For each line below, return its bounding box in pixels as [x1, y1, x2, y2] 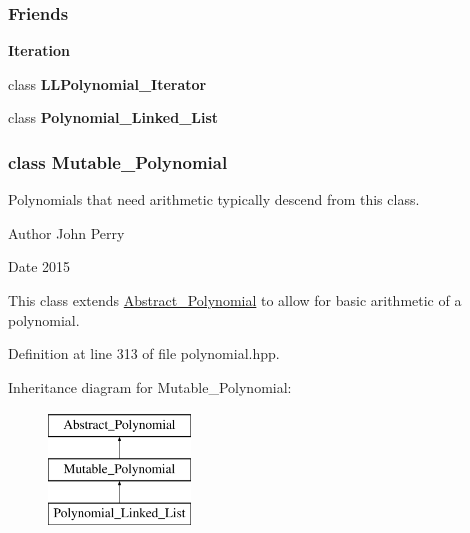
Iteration [8, 40, 70, 61]
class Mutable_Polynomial [8, 149, 228, 174]
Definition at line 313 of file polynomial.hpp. [8, 343, 280, 364]
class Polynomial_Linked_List [8, 107, 219, 128]
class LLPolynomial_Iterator [8, 73, 207, 94]
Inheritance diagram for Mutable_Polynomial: [8, 376, 292, 397]
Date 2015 [8, 256, 71, 277]
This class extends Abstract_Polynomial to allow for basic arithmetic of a [8, 290, 462, 310]
